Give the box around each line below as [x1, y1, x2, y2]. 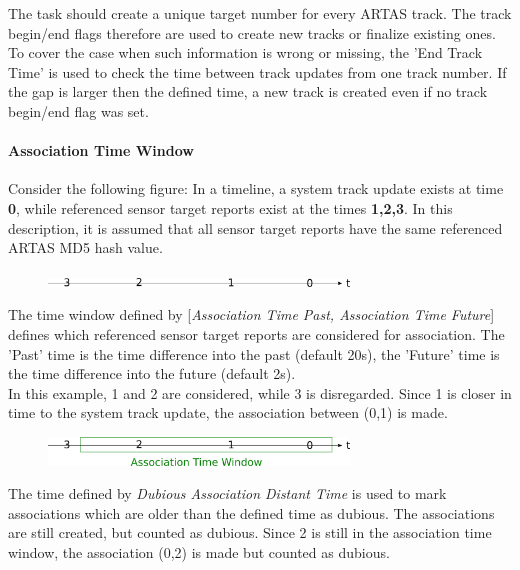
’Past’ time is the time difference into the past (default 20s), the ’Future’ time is [8, 343, 500, 364]
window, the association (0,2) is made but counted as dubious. [8, 541, 390, 562]
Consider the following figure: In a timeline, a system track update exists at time [8, 178, 504, 199]
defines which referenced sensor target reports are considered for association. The [8, 323, 505, 344]
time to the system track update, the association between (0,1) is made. [8, 402, 448, 423]
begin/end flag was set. [8, 100, 149, 121]
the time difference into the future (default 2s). [8, 363, 296, 384]
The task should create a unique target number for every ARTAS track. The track [8, 3, 512, 23]
